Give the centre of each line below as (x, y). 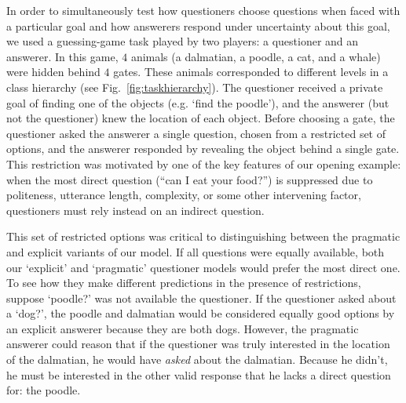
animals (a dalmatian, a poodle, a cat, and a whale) (256, 56)
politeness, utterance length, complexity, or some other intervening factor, (184, 195)
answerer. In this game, (62, 56)
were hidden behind (53, 72)
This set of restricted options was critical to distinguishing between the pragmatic (203, 236)
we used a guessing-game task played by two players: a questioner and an (183, 41)
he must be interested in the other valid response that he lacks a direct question (199, 374)
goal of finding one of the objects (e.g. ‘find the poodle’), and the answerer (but (198, 102)
